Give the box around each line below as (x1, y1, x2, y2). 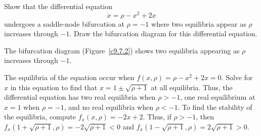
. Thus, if (143, 111, 171, 122)
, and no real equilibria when (64, 101, 153, 112)
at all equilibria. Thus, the (151, 82, 233, 92)
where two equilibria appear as (151, 18, 246, 29)
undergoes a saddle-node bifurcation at (4, 18, 124, 29)
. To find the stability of (178, 101, 252, 112)
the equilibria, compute (4, 111, 76, 122)
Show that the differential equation (4, 1, 112, 11)
